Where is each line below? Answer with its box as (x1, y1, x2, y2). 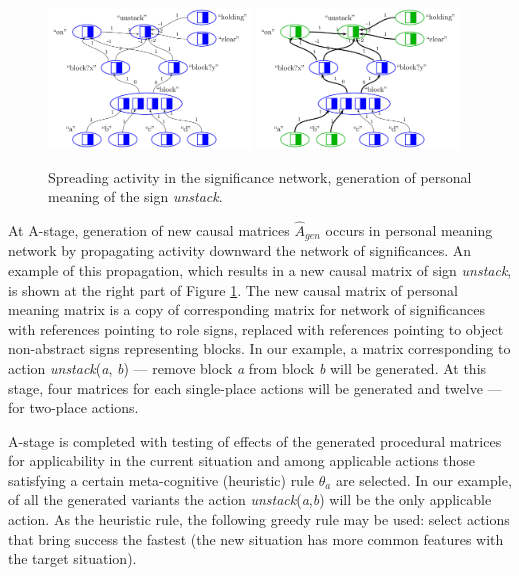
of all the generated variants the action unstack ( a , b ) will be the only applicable (8, 489, 492, 510)
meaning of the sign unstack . (48, 186, 223, 207)
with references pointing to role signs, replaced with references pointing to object (8, 318, 504, 339)
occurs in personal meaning (325, 219, 493, 240)
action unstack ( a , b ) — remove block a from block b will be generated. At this (8, 357, 487, 378)
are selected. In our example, (335, 469, 512, 490)
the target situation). (8, 548, 137, 569)
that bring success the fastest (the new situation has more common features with (8, 528, 504, 549)
